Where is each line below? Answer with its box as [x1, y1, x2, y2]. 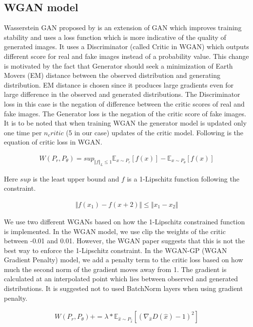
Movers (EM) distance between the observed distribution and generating [4, 70, 221, 80]
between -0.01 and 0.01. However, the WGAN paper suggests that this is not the [4, 236, 245, 246]
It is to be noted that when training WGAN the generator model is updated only [4, 118, 247, 128]
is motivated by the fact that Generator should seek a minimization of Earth [4, 60, 233, 71]
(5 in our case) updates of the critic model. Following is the [66, 127, 244, 137]
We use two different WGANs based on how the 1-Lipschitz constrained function [4, 216, 245, 226]
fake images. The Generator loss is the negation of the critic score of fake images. [4, 108, 246, 118]
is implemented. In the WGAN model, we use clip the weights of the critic [4, 226, 226, 236]
